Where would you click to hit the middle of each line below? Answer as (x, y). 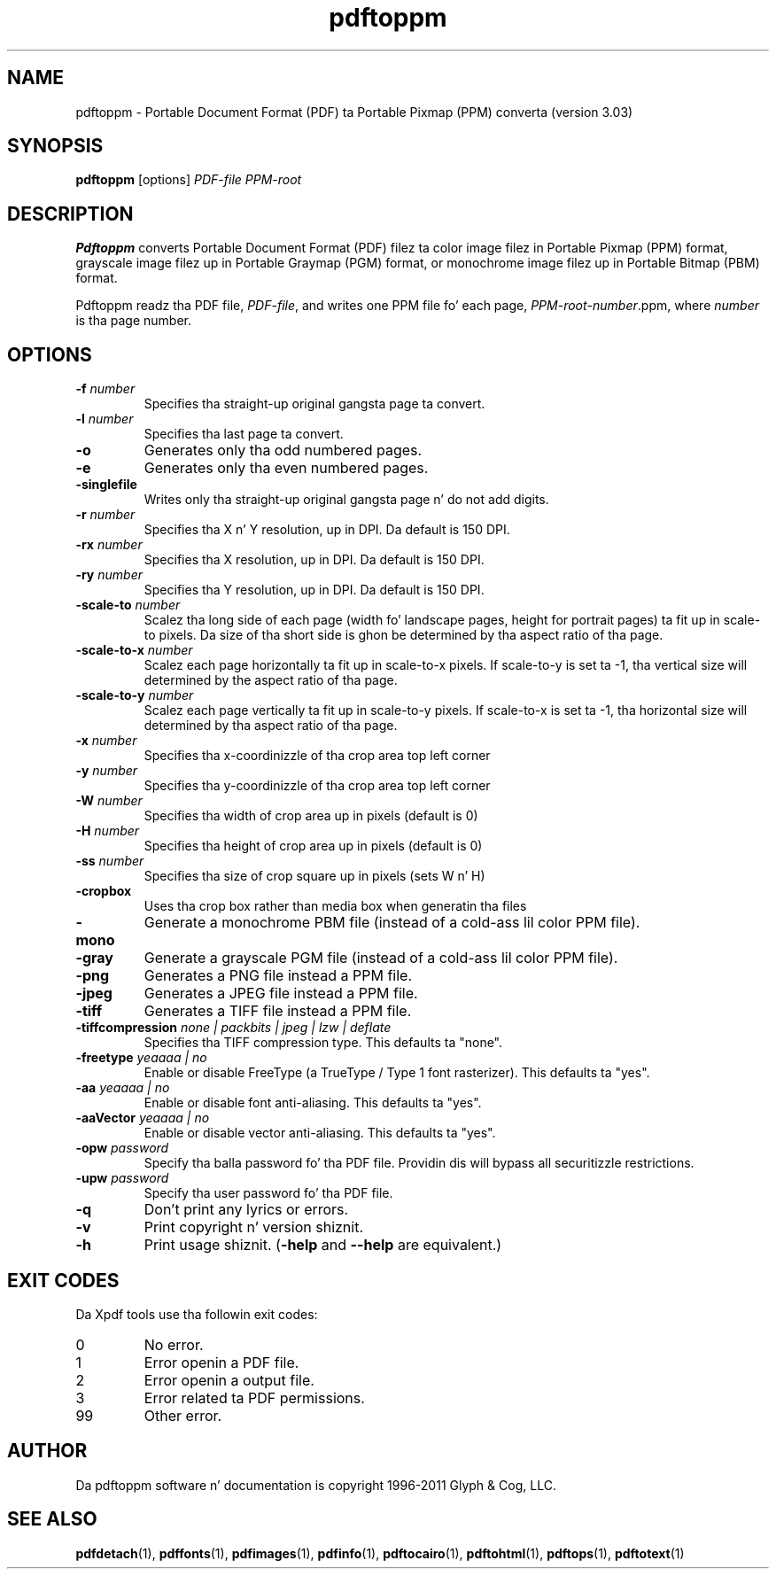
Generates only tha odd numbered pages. (283, 450)
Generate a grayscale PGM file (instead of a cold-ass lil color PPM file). (381, 958)
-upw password (122, 1178)
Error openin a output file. (229, 1380)
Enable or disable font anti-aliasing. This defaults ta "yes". (313, 1103)
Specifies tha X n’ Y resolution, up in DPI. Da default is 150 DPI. (327, 530)
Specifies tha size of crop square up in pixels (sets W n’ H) (314, 876)
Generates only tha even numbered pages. (286, 468)
